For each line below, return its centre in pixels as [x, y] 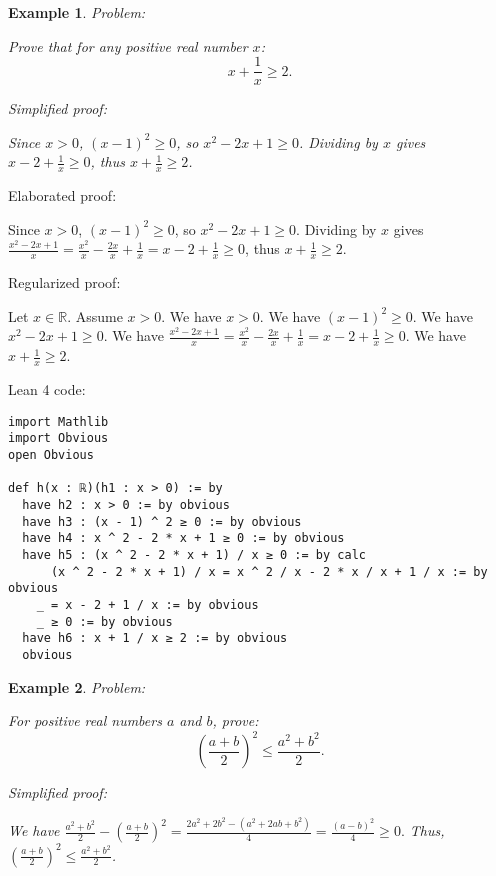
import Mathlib [58, 421]
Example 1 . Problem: [77, 12]
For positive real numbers [85, 720]
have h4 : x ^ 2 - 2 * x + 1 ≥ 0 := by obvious [183, 538]
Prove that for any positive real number [128, 45]
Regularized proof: [64, 282]
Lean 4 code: [47, 389]
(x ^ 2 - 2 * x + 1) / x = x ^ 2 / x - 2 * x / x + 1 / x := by [269, 571]
